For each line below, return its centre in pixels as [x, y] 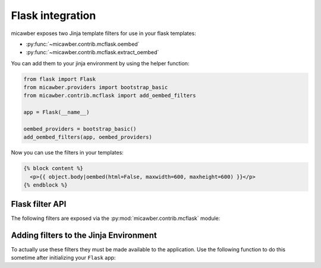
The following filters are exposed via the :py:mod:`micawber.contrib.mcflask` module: [116, 218]
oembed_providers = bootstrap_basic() [80, 129]
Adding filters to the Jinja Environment [84, 235]
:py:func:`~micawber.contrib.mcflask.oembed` [83, 44]
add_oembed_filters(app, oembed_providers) [88, 137]
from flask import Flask [60, 79]
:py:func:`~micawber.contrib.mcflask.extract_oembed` [92, 52]
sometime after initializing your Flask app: [63, 257]
